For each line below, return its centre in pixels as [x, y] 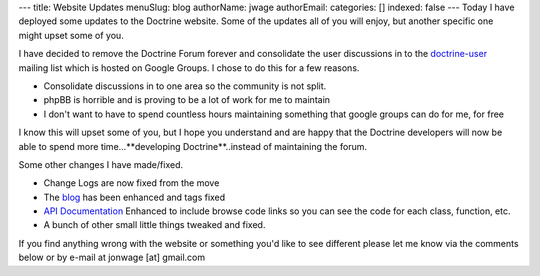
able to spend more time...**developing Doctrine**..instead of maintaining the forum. [192, 146]
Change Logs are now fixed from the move [131, 183]
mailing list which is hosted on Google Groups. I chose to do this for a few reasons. [189, 67]
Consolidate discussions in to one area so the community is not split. [185, 86]
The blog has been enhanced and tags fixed [134, 197]
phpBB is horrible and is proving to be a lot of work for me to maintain [186, 100]
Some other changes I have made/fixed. [101, 164]
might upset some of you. [71, 35]
